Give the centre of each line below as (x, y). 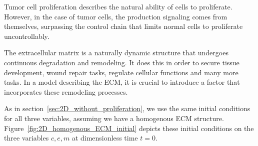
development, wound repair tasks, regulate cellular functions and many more (121, 72)
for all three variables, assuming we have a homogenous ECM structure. (114, 118)
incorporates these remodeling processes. (66, 91)
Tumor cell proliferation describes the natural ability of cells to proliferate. (118, 6)
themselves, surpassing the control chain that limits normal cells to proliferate (123, 26)
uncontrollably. (27, 36)
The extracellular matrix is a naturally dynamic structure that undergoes (116, 53)
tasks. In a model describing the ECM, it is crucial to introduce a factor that (122, 82)
